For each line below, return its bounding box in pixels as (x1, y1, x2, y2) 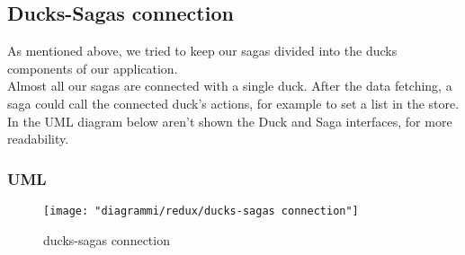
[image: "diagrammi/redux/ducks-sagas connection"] (43, 204, 359, 217)
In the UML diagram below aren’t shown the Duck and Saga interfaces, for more (7, 111, 452, 130)
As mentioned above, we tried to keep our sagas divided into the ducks (7, 41, 398, 60)
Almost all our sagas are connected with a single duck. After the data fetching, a (7, 76, 452, 95)
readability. (7, 129, 69, 148)
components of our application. (7, 58, 178, 77)
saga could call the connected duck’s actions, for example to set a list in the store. (7, 93, 460, 112)
